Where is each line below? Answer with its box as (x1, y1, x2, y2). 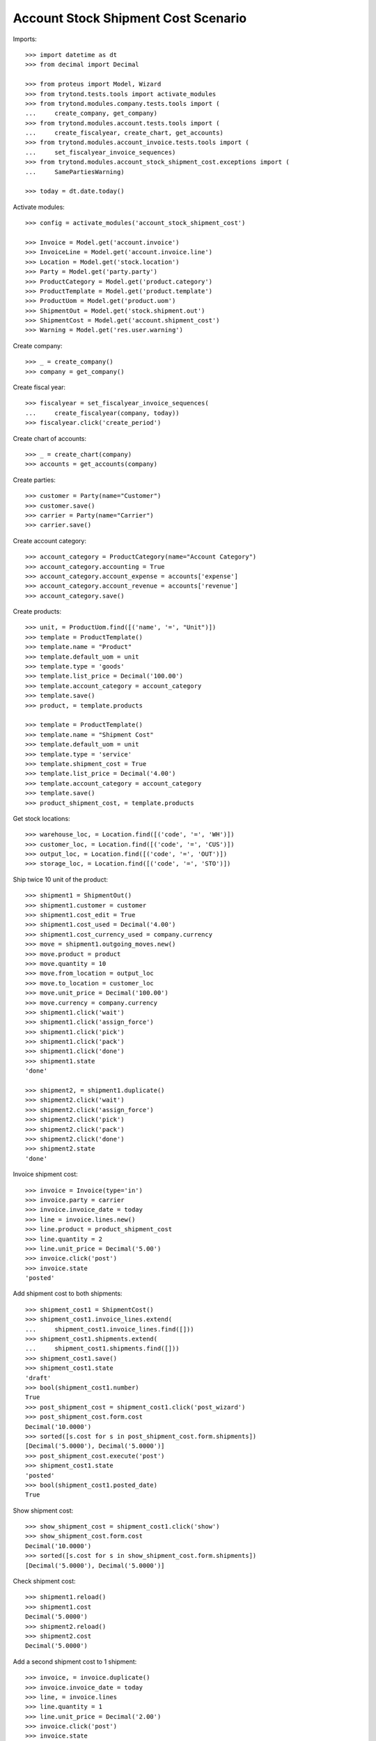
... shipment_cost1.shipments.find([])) (25, 1345, 180, 1352)
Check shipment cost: (13, 1577, 76, 1586)
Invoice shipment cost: (13, 1170, 78, 1178)
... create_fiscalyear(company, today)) (25, 409, 180, 417)
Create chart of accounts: (13, 434, 87, 442)
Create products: (13, 607, 62, 616)
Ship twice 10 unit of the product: (13, 875, 108, 884)
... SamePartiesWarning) (25, 168, 125, 175)
